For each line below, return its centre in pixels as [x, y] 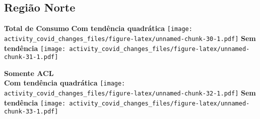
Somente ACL [29, 73]
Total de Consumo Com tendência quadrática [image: [98, 28]
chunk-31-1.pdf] [31, 57]
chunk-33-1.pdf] [31, 112]
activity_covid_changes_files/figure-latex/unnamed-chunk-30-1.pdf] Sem [130, 38]
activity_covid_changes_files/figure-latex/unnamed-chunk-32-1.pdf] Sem [130, 93]
